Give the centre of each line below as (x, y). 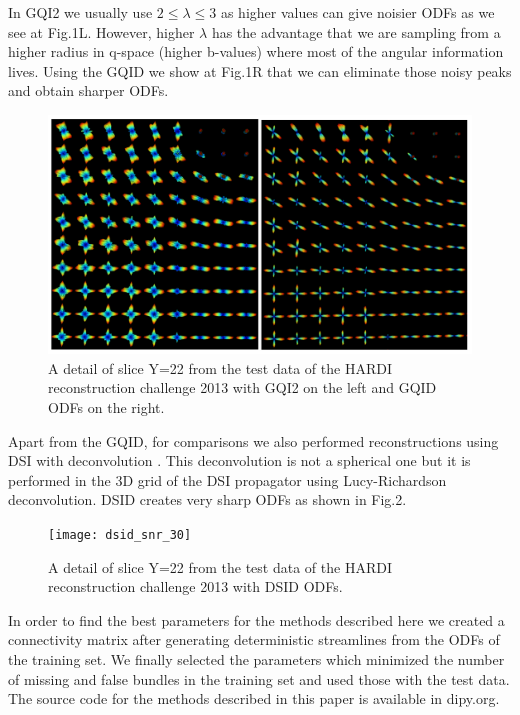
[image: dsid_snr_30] (120, 535)
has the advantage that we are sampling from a (356, 31)
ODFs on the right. (106, 407)
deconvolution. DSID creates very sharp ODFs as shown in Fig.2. (207, 499)
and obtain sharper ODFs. (88, 90)
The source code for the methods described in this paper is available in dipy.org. (254, 698)
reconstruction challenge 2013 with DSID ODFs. (195, 586)
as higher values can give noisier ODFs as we (357, 12)
